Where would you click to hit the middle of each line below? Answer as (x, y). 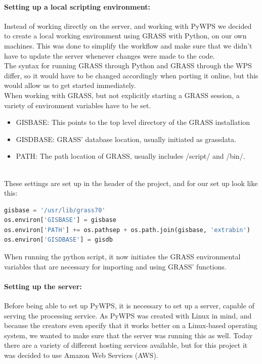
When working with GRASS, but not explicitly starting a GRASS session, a (122, 95)
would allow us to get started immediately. (70, 85)
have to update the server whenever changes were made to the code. (110, 55)
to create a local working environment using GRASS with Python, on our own (125, 36)
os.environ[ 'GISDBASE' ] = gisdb (58, 240)
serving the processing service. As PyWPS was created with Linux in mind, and (128, 315)
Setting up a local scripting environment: (77, 6)
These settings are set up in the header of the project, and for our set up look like (131, 183)
